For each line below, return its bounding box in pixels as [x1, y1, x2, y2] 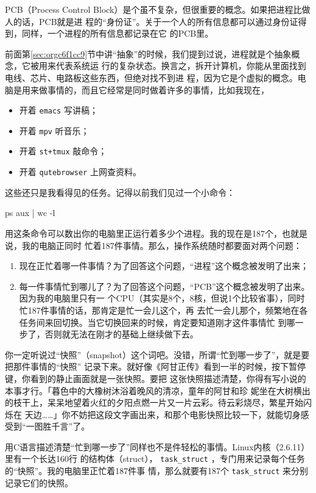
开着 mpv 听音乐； [19, 124, 90, 137]
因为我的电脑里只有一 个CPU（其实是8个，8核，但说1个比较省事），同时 [19, 292, 305, 304]
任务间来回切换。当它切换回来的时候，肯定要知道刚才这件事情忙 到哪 [19, 315, 295, 328]
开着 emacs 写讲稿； [19, 104, 98, 117]
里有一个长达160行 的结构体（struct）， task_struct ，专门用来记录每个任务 [5, 452, 305, 465]
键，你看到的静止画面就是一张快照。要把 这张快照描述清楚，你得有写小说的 [5, 372, 306, 384]
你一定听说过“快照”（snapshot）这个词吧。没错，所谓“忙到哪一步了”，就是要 [5, 348, 310, 361]
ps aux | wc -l [5, 206, 55, 219]
